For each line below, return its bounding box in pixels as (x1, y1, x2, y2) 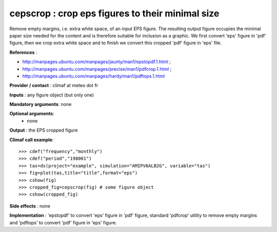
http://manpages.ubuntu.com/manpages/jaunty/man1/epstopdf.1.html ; (22, 59, 171, 65)
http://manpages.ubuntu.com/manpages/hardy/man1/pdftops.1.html (22, 73, 165, 79)
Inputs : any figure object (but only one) (9, 92, 94, 98)
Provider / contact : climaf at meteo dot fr (9, 82, 98, 89)
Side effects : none (9, 203, 51, 209)
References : (9, 49, 37, 55)
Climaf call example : (9, 136, 54, 143)
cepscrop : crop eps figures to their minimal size (9, 8, 220, 19)
